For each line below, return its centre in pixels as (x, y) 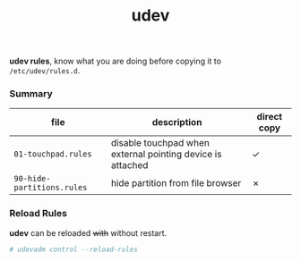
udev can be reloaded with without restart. (88, 232)
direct (270, 117)
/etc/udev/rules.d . (45, 71)
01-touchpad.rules (53, 154)
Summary (31, 94)
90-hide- (32, 179)
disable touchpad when (160, 143)
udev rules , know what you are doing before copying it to (116, 61)
